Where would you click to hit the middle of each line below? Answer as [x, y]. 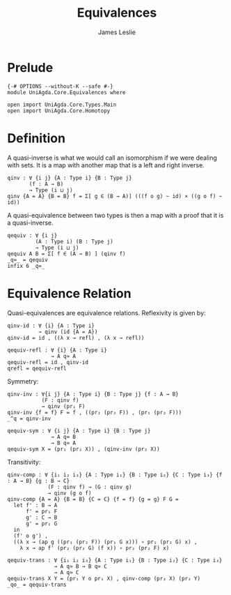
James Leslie [117, 32]
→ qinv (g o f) [70, 493]
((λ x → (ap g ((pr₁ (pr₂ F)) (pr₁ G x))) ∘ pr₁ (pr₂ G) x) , [105, 542]
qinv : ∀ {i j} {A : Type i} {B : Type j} [70, 178]
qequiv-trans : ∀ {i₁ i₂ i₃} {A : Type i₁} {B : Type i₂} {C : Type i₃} [115, 560]
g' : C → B [41, 518]
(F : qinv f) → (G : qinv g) [90, 487]
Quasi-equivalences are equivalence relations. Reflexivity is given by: [107, 312]
